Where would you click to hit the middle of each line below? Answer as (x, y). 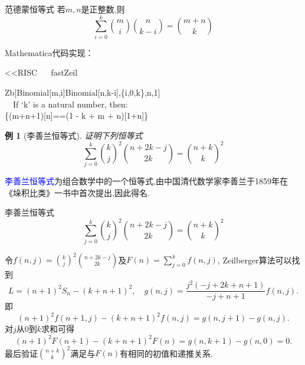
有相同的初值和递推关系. (167, 353)
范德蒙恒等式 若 (35, 9)
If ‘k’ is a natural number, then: (70, 104)
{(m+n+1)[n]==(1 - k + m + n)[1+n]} (77, 115)
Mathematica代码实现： (49, 52)
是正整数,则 (103, 9)
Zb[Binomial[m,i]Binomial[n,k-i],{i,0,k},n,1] (83, 92)
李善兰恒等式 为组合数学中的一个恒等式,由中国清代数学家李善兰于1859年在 (146, 181)
